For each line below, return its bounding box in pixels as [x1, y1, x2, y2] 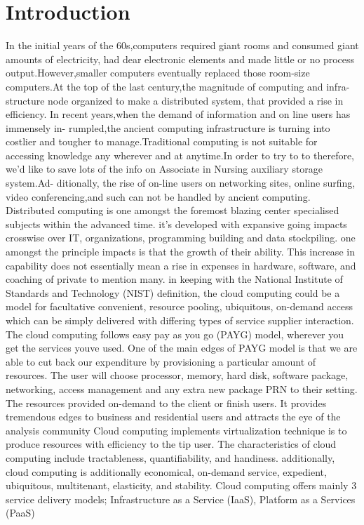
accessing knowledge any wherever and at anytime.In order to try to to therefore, [6, 147, 355, 162]
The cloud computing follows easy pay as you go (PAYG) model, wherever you [6, 326, 344, 341]
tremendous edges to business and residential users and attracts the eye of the [6, 409, 341, 424]
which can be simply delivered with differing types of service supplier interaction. [6, 313, 354, 327]
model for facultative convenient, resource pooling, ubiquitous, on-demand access [6, 299, 353, 314]
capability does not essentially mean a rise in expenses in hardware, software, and [6, 258, 356, 272]
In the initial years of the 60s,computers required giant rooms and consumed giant [6, 38, 359, 53]
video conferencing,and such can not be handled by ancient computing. [6, 189, 311, 204]
